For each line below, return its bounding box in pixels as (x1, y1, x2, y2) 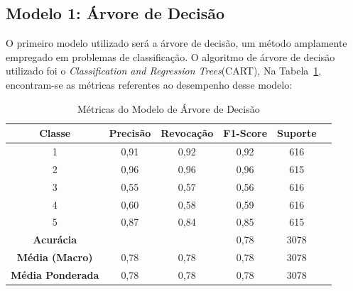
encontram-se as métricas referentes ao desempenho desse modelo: (6, 77, 293, 92)
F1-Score (223, 126, 268, 141)
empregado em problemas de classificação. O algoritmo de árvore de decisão (6, 49, 335, 64)
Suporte (277, 126, 317, 141)
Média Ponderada (11, 267, 99, 282)
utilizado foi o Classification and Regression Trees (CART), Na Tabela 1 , (6, 63, 322, 78)
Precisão (109, 126, 151, 141)
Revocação (161, 126, 214, 141)
